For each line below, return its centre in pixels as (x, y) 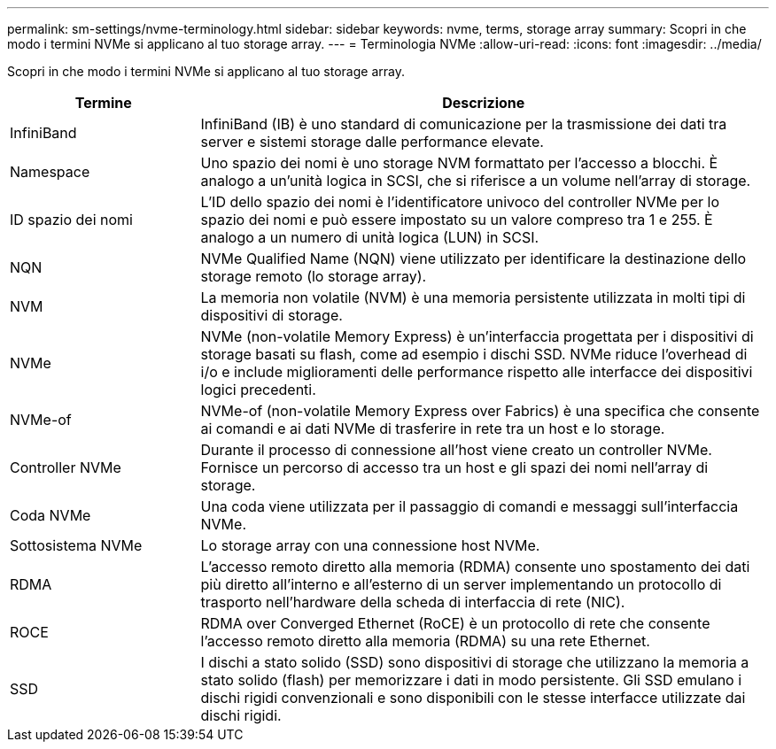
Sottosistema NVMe (76, 545)
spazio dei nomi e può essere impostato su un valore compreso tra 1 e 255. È (457, 220)
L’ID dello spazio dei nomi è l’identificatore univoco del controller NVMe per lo (460, 202)
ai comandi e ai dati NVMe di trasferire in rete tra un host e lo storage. (433, 429)
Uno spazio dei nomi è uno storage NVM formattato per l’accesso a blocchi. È (459, 163)
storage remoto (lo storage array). (314, 276)
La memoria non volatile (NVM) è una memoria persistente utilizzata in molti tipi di (473, 297)
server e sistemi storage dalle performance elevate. (372, 142)
